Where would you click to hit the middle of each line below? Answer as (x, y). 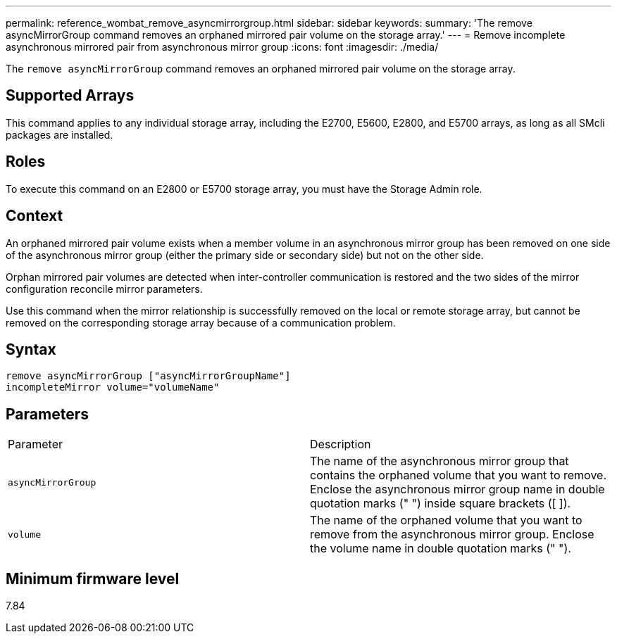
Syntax (31, 349)
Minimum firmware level (93, 578)
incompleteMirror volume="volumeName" (113, 387)
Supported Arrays (70, 96)
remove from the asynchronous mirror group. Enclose (452, 534)
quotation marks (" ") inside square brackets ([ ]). (441, 504)
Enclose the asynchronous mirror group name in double (457, 489)
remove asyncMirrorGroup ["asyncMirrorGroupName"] (148, 376)
